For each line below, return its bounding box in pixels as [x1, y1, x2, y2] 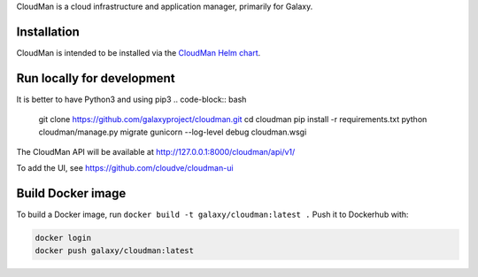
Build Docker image [16, 186, 127, 201]
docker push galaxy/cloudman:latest [35, 245, 195, 256]
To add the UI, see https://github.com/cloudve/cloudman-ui [16, 163, 234, 173]
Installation [16, 24, 80, 39]
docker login [35, 233, 92, 243]
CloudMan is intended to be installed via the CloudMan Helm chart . [16, 47, 261, 58]
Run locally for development [16, 71, 176, 86]
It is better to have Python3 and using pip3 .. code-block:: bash [16, 94, 247, 104]
